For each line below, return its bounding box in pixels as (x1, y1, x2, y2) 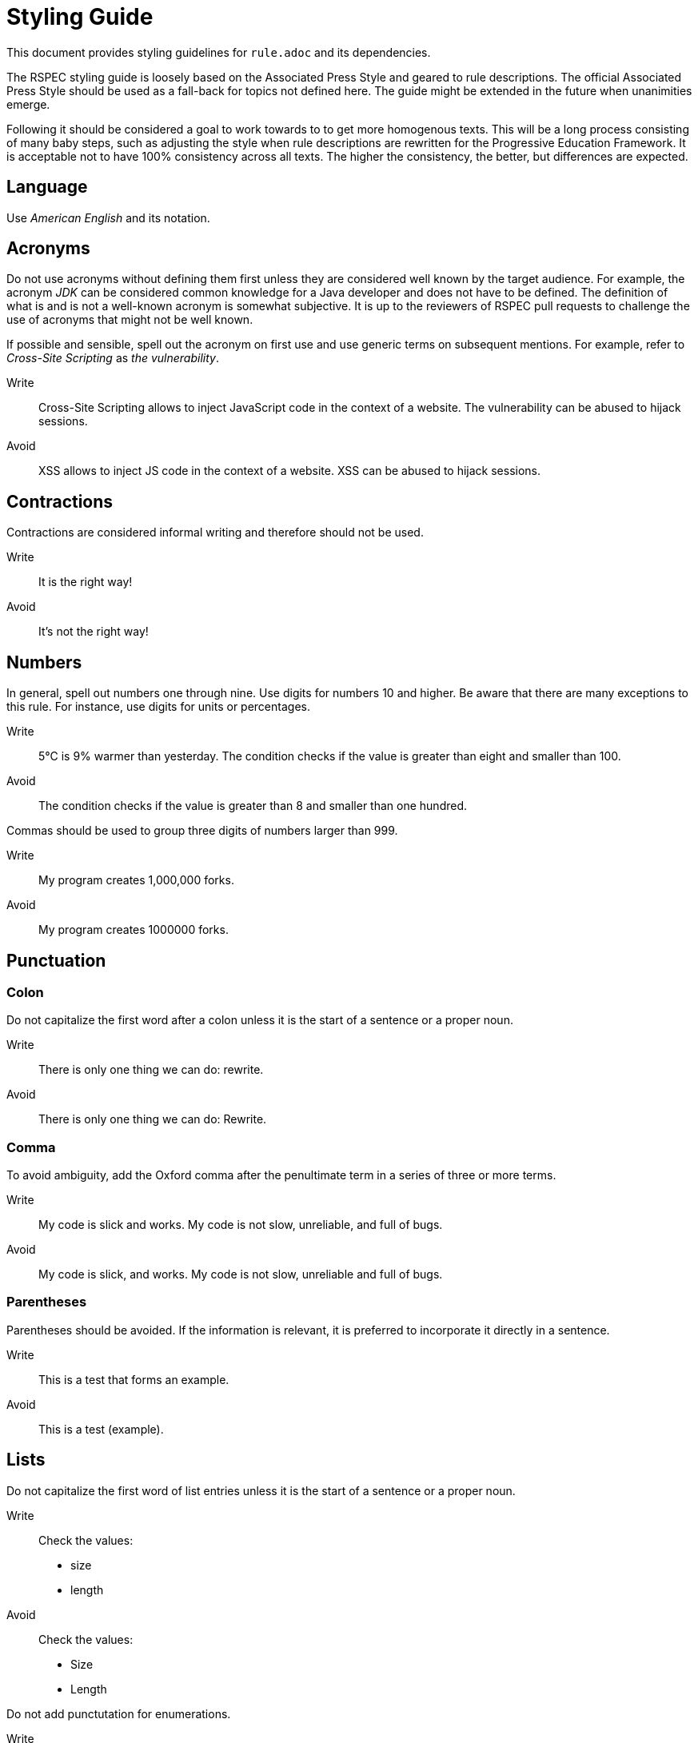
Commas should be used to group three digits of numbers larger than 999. (6, 824, 398, 838)
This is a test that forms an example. (38, 1372, 229, 1386)
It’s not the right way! (38, 624, 149, 639)
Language (6, 177, 88, 197)
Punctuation (6, 950, 106, 971)
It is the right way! (38, 575, 133, 589)
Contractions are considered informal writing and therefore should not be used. (6, 525, 424, 540)
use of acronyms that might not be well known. (6, 313, 253, 327)
